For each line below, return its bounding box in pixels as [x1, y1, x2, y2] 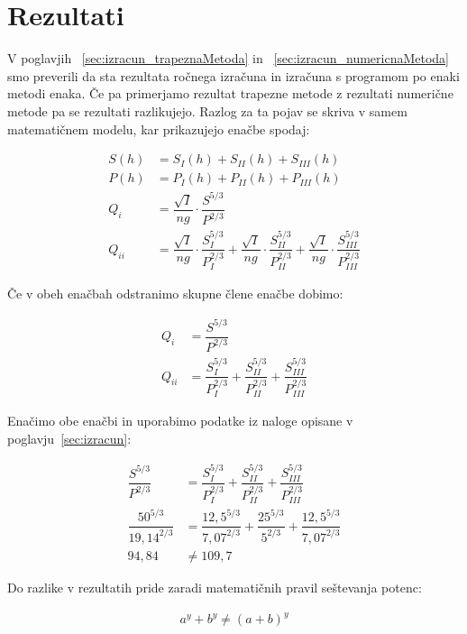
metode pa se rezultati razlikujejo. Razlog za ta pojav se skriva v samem [7, 101, 407, 120]
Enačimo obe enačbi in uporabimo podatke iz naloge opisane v [7, 411, 353, 430]
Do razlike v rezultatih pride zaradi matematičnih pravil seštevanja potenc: [7, 577, 422, 596]
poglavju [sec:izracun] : [7, 428, 132, 447]
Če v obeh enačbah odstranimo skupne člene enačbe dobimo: [7, 284, 343, 303]
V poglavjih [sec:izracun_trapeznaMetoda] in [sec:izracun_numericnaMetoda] [7, 49, 449, 68]
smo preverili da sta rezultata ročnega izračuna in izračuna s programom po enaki [7, 66, 460, 85]
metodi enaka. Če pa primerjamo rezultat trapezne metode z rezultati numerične [7, 84, 453, 103]
